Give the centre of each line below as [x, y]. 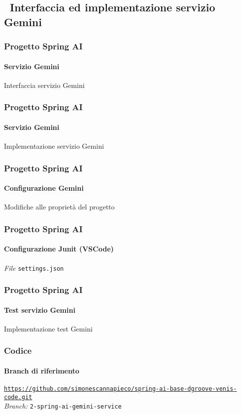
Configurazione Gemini [44, 188]
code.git [18, 397]
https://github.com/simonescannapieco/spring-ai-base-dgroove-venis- [120, 389]
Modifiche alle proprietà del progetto [59, 207]
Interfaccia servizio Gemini [44, 85]
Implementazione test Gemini [48, 328]
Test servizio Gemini [40, 310]
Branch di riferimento [42, 370]
